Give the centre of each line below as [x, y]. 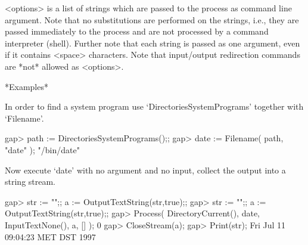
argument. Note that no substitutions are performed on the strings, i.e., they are [152, 19]
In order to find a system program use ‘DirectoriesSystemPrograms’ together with [154, 106]
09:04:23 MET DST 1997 [50, 236]
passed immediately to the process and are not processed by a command [137, 31]
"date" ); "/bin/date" [42, 149]
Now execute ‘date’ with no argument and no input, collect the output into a [145, 170]
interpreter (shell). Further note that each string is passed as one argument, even [153, 43]
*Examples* [27, 86]
